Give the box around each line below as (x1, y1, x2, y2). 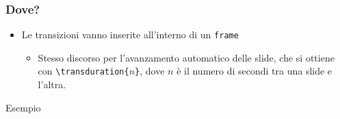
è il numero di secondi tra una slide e (176, 64, 332, 78)
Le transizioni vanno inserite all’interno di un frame (21, 27, 239, 42)
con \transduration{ (38, 64, 129, 78)
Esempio (5, 100, 41, 114)
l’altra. (38, 77, 66, 92)
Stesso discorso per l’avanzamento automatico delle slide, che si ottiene (38, 50, 335, 64)
